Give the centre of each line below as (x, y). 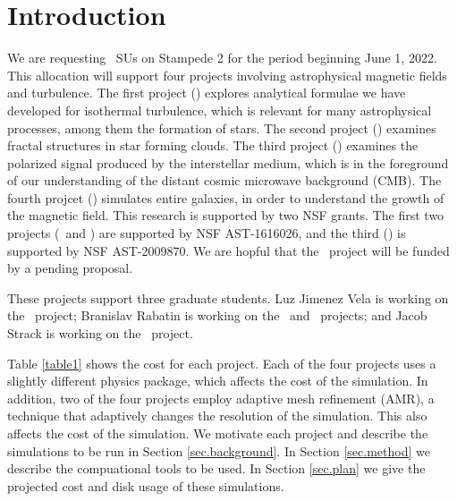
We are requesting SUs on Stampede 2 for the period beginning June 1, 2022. (222, 58)
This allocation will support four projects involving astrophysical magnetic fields (227, 75)
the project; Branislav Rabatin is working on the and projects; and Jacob (217, 315)
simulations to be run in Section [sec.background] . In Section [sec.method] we (219, 450)
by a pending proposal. (70, 268)
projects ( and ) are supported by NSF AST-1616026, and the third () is (207, 233)
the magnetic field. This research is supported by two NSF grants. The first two (226, 215)
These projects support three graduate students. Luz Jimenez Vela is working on (228, 297)
